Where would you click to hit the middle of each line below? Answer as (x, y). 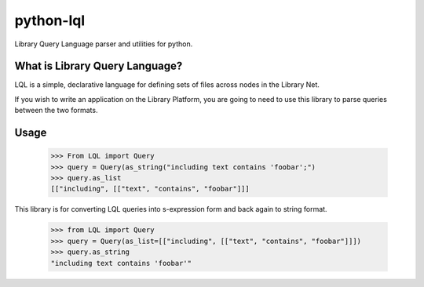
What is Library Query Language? (99, 66)
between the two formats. (56, 111)
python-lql (50, 20)
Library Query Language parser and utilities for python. (104, 44)
